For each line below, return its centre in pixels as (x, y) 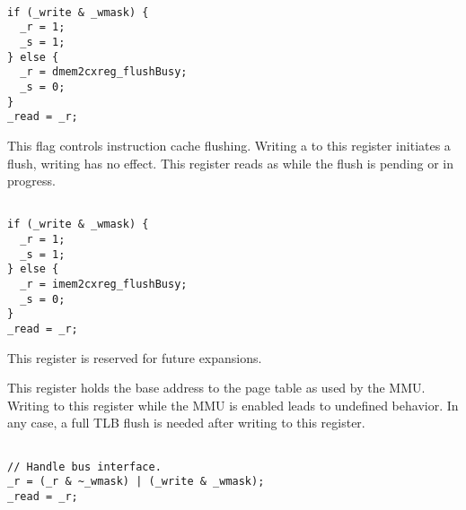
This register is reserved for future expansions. (135, 357)
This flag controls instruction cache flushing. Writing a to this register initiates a (229, 145)
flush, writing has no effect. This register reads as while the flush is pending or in (231, 163)
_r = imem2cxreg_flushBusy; (104, 284)
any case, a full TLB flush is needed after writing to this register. (186, 423)
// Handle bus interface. (84, 467)
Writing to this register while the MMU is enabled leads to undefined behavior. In (233, 405)
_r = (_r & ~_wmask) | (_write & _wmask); (136, 482)
